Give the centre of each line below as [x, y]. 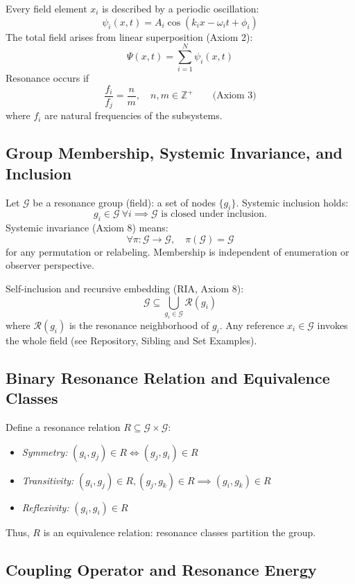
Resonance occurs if [47, 78]
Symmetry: [45, 451]
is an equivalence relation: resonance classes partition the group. [180, 532]
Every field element [46, 8]
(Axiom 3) [234, 96]
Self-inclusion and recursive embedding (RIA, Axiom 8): [125, 288]
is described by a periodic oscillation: [181, 8]
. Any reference [252, 325]
